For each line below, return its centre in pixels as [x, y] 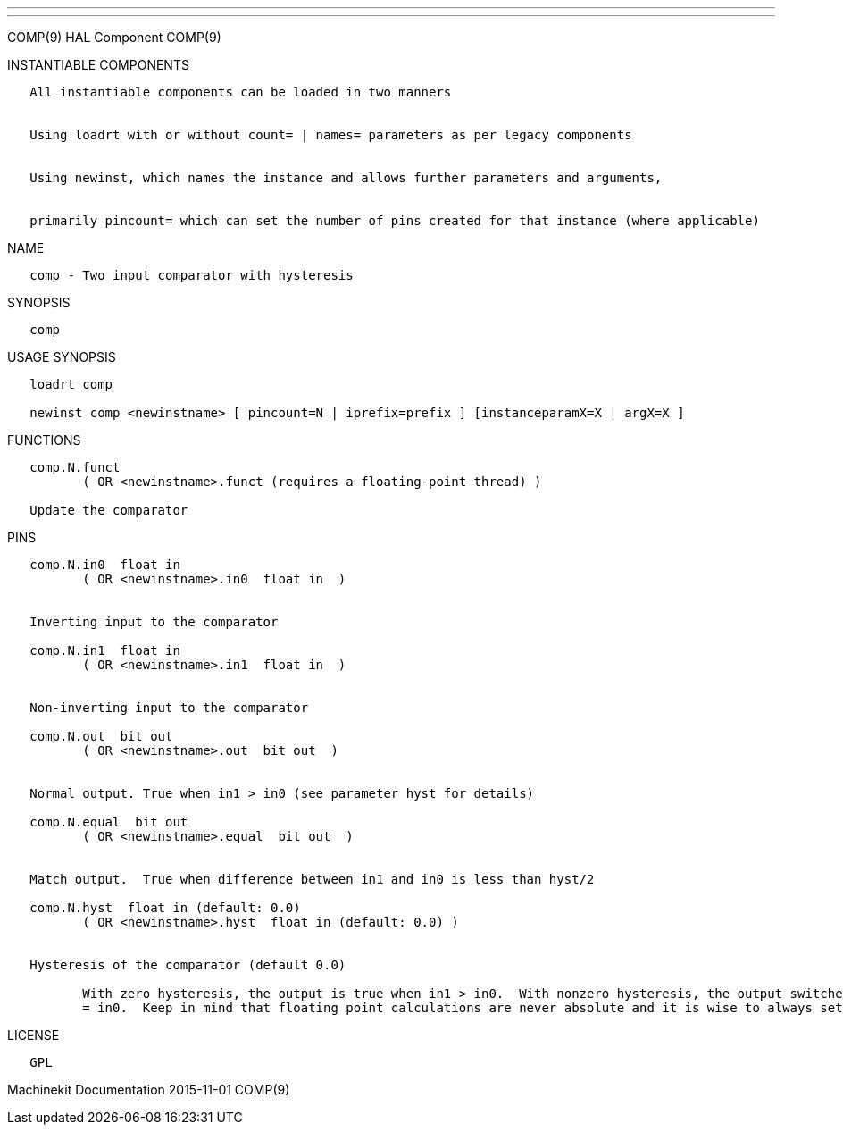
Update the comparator [109, 510]
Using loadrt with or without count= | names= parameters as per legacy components [331, 135]
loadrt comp [71, 384]
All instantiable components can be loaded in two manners [241, 92]
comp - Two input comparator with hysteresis [192, 275]
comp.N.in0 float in [105, 565]
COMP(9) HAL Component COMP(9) [114, 37]
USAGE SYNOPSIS [62, 357]
